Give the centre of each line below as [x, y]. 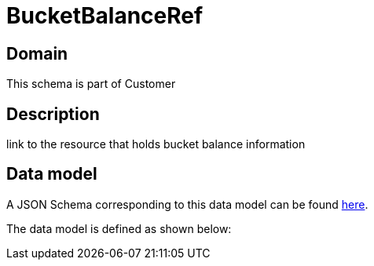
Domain [37, 53]
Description [53, 114]
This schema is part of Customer [91, 84]
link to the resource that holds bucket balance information [156, 144]
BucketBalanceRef [105, 16]
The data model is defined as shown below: [119, 228]
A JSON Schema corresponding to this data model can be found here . [187, 204]
